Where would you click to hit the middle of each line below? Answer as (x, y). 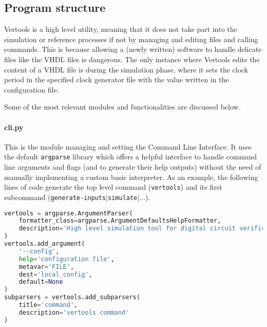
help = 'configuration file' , (66, 259)
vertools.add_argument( (45, 244)
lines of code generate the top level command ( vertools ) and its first (113, 187)
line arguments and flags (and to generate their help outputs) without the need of (133, 167)
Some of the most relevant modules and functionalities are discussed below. (122, 107)
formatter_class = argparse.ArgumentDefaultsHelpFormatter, (120, 221)
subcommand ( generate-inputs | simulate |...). (77, 197)
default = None (41, 282)
